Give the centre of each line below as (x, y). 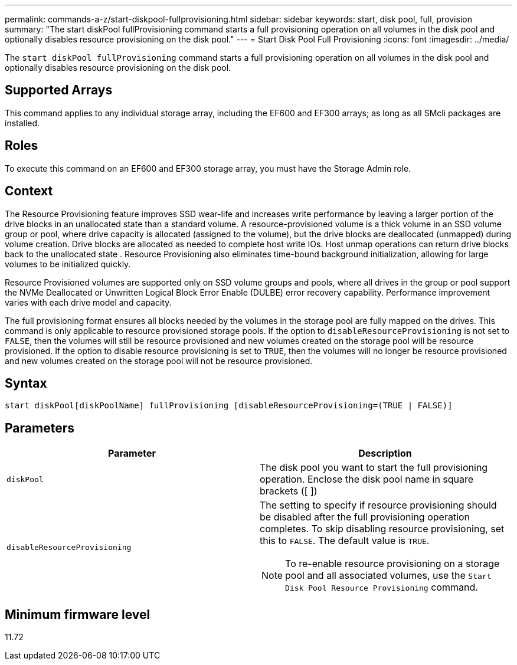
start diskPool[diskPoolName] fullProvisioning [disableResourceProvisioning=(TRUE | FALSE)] (229, 406)
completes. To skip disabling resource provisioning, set (382, 529)
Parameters (40, 428)
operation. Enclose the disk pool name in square (367, 479)
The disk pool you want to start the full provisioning (374, 468)
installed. (22, 123)
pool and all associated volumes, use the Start (388, 576)
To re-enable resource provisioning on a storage (392, 564)
